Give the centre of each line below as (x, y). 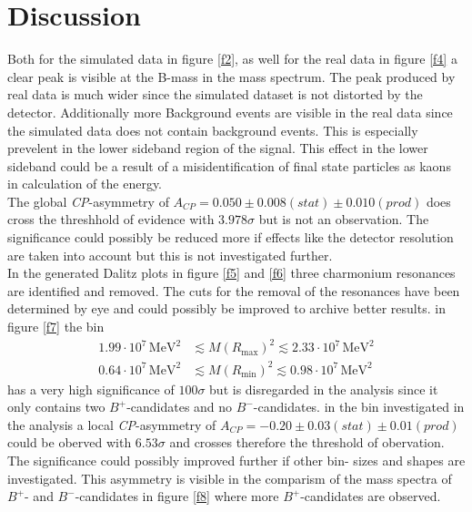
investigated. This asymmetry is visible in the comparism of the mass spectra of (230, 478)
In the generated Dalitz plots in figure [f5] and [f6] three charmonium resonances (231, 273)
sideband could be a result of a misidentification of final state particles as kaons (229, 165)
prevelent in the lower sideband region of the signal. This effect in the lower (218, 148)
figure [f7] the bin (56, 327)
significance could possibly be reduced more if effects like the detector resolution (231, 237)
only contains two (56, 407)
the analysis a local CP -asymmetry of (112, 424)
